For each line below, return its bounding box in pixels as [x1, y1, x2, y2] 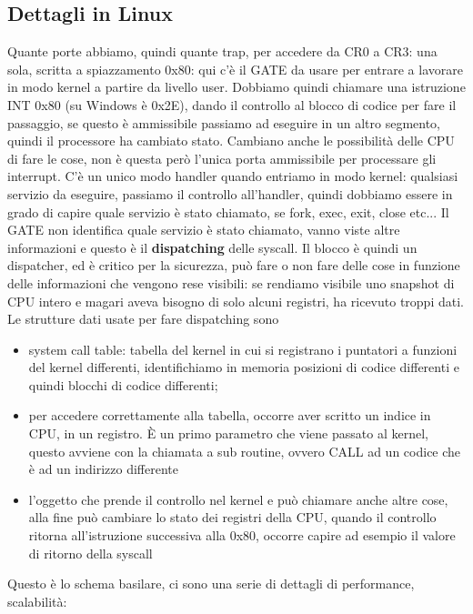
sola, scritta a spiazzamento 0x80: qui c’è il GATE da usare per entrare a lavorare [7, 59, 463, 78]
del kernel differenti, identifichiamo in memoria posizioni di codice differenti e [28, 357, 459, 377]
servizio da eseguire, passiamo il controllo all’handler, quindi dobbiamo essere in [7, 184, 453, 203]
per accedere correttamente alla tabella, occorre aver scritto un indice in [28, 406, 431, 425]
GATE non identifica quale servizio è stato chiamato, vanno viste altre [7, 220, 400, 239]
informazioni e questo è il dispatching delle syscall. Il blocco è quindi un [7, 237, 418, 257]
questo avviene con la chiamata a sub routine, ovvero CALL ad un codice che [28, 441, 461, 460]
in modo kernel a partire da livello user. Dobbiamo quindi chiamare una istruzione [7, 77, 466, 96]
